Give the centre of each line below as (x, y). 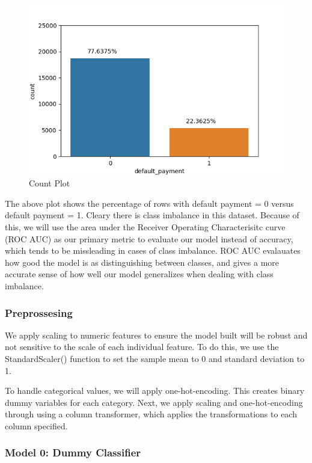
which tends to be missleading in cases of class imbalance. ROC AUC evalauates (153, 250)
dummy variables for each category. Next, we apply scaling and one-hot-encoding (154, 402)
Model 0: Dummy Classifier (73, 452)
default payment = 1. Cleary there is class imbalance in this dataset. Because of (152, 215)
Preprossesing (39, 312)
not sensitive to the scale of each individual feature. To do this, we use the (142, 347)
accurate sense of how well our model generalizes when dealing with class (139, 274)
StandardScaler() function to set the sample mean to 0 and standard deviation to (155, 358)
